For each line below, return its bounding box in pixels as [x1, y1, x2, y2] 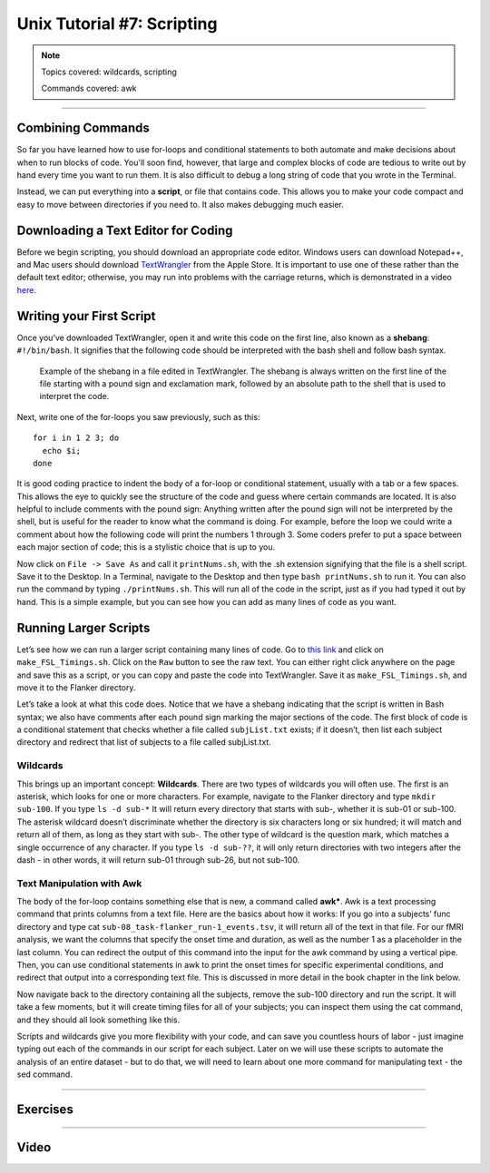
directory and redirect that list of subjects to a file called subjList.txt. [16, 737, 271, 748]
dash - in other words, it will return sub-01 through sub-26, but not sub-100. [16, 854, 300, 865]
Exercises [16, 1101, 74, 1117]
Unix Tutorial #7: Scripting [16, 14, 218, 34]
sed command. [16, 1069, 73, 1080]
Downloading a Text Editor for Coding [16, 222, 233, 238]
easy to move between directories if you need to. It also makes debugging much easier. [16, 199, 345, 210]
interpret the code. [39, 391, 110, 402]
